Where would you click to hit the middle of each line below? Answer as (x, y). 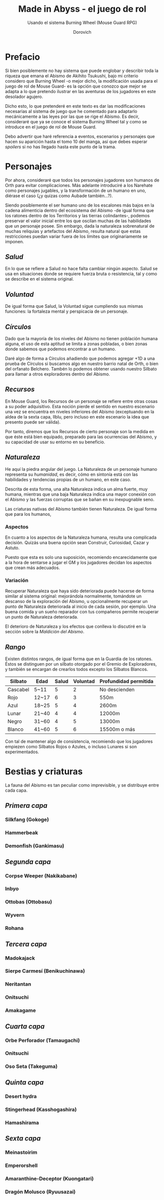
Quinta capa (24, 1082)
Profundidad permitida (127, 681)
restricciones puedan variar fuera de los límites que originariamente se (76, 236)
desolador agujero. (24, 96)
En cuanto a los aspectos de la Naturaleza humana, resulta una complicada (81, 537)
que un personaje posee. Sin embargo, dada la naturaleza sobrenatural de (80, 226)
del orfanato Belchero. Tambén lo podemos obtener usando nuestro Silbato (81, 369)
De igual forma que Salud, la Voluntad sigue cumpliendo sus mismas (74, 306)
